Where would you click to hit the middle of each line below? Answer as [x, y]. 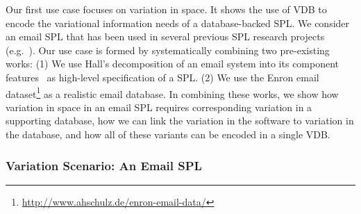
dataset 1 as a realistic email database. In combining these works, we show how [172, 92]
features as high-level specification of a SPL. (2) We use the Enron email [162, 77]
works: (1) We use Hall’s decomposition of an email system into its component [173, 64]
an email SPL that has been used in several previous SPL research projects [165, 36]
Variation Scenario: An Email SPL [104, 165]
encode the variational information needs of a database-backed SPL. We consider [178, 23]
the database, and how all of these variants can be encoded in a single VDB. [168, 134]
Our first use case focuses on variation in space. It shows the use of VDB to [166, 9]
